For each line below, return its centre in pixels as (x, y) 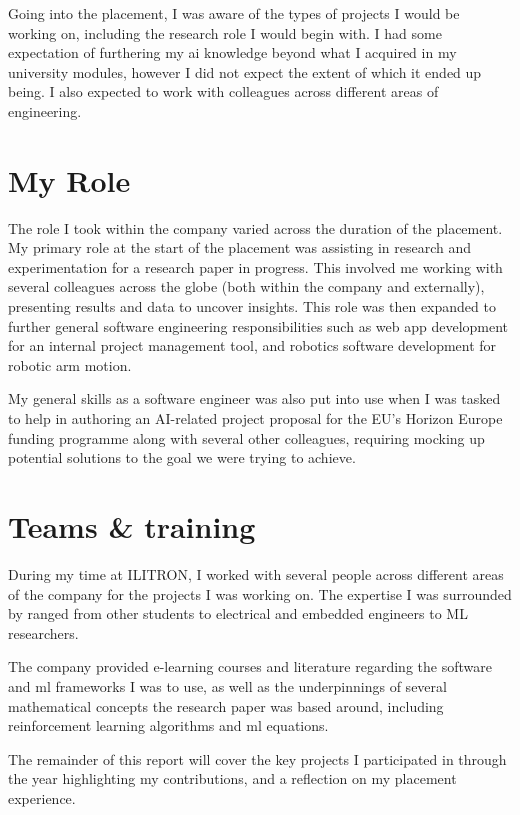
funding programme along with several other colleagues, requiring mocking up (246, 437)
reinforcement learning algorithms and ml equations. (168, 725)
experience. (42, 797)
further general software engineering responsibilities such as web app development (258, 325)
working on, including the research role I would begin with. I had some (225, 32)
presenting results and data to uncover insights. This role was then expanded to (252, 306)
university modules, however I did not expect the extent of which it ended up (245, 71)
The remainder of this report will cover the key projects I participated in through (257, 758)
